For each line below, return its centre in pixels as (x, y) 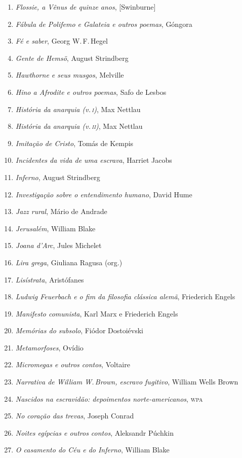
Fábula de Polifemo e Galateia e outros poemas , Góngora (104, 24)
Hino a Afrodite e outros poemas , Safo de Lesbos (91, 92)
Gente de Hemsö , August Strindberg (72, 58)
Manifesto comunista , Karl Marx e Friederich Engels (97, 313)
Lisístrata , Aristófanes (50, 279)
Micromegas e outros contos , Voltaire (73, 364)
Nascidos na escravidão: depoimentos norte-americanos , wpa (109, 398)
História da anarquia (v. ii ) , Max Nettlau (79, 126)
